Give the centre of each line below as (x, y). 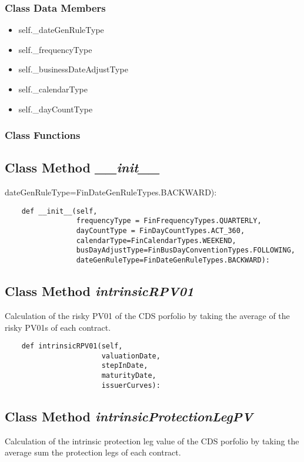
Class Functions (43, 135)
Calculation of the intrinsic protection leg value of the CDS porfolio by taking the (152, 441)
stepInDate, (125, 366)
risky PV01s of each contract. (58, 327)
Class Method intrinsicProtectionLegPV (129, 416)
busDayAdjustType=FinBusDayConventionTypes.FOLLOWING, (186, 250)
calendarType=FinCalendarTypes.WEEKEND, (156, 240)
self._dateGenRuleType (61, 30)
